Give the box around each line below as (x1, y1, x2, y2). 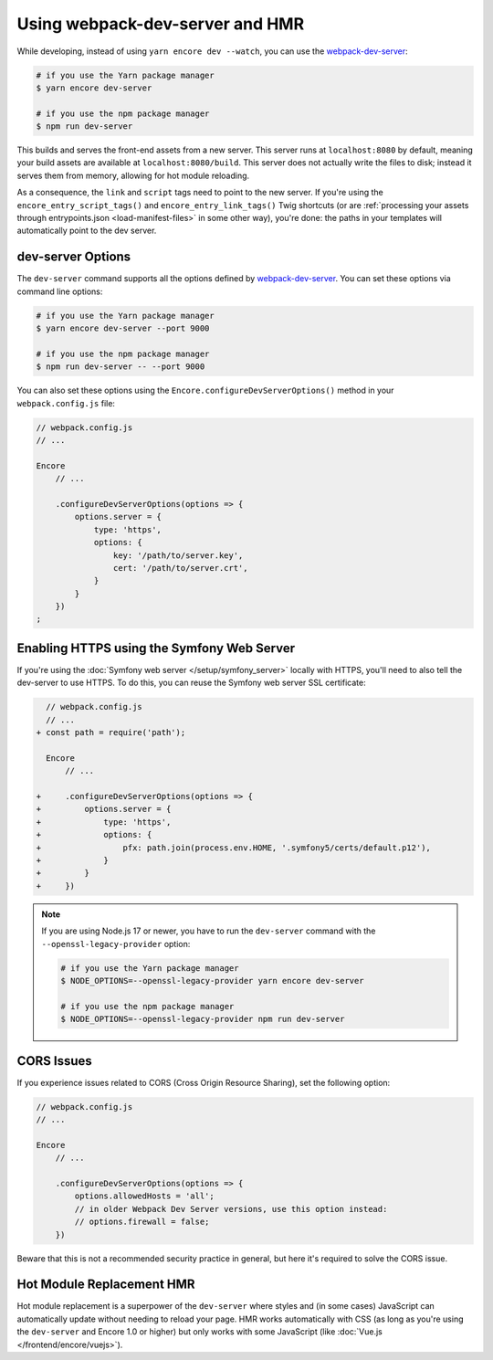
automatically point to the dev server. (16, 225, 157, 237)
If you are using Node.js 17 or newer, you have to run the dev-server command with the (41, 925, 376, 936)
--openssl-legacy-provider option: (41, 938, 191, 949)
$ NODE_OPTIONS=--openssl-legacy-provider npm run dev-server (60, 1014, 345, 1025)
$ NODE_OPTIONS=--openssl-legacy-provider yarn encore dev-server (60, 975, 364, 986)
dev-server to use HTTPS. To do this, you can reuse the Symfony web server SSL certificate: (16, 677, 366, 689)
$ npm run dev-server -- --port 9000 (36, 362, 205, 372)
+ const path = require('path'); (36, 727, 186, 738)
